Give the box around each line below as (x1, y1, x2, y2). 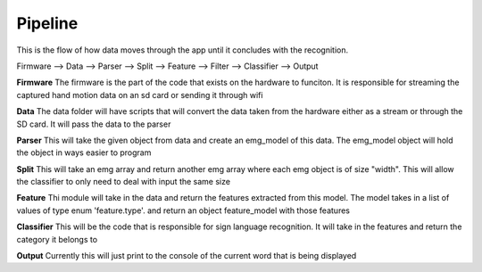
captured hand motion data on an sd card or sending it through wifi (16, 89, 263, 100)
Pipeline (16, 13, 79, 33)
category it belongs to (16, 234, 98, 244)
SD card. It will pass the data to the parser (16, 119, 171, 129)
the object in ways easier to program (16, 147, 152, 158)
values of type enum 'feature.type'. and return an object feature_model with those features (16, 205, 350, 216)
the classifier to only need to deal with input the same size (16, 177, 231, 187)
